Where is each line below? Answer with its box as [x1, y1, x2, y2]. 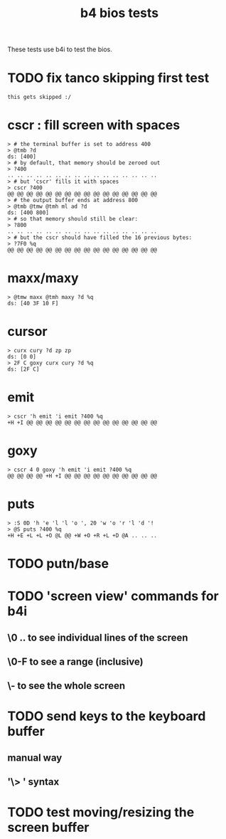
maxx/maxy [7, 270, 80, 286]
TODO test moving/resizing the [7, 804, 195, 820]
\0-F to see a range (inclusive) [7, 655, 144, 667]
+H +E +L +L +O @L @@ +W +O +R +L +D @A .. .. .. [7, 532, 158, 539]
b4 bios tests [80, 5, 158, 21]
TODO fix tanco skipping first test [7, 70, 210, 86]
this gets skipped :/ [7, 94, 72, 101]
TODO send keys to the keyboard [7, 708, 206, 724]
